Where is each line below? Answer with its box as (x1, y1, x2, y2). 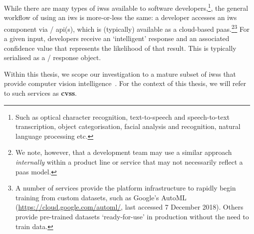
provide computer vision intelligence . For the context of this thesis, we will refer (4, 78, 246, 88)
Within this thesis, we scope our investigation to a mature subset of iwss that (4, 68, 236, 79)
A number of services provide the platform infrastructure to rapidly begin (15, 183, 236, 193)
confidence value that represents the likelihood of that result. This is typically (4, 43, 236, 53)
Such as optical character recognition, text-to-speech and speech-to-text (15, 111, 230, 122)
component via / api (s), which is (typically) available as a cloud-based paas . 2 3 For (4, 22, 250, 34)
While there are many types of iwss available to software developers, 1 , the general (4, 1, 248, 13)
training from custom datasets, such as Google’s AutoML (15, 192, 187, 202)
